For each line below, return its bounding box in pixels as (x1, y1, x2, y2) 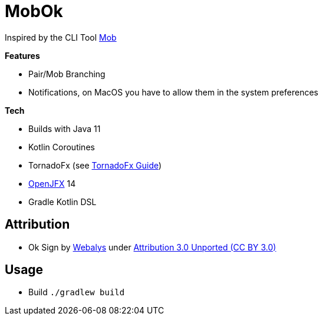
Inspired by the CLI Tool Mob (5, 32, 117, 42)
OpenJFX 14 (28, 178, 76, 189)
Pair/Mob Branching (28, 68, 106, 79)
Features (5, 50, 40, 61)
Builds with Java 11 (28, 123, 101, 134)
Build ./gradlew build (28, 287, 125, 298)
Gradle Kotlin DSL (28, 196, 97, 207)
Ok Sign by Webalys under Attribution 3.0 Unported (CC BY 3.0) (28, 242, 276, 252)
